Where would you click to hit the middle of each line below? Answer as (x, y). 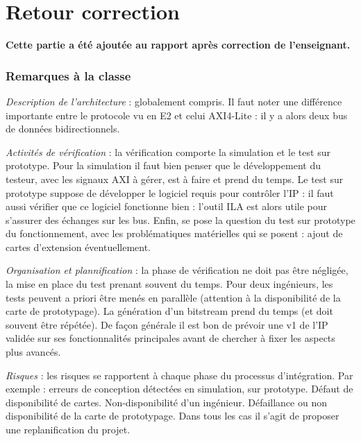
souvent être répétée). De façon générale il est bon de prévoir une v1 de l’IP (167, 324)
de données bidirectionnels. (63, 129)
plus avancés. (33, 352)
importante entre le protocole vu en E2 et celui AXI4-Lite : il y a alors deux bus (177, 115)
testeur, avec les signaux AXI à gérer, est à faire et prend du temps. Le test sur (175, 179)
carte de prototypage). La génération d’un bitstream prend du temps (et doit (169, 311)
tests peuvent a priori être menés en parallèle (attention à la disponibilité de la (173, 297)
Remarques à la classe (68, 75)
